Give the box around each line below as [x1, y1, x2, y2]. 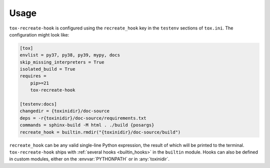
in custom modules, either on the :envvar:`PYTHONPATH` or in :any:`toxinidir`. [9, 156, 169, 162]
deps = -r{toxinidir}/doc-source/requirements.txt [19, 115, 147, 121]
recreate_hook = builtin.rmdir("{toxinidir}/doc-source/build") [19, 129, 181, 135]
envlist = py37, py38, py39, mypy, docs [19, 52, 120, 58]
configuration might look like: [9, 31, 69, 37]
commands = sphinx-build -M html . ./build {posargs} [19, 122, 154, 128]
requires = [19, 73, 46, 79]
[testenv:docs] [19, 101, 57, 107]
